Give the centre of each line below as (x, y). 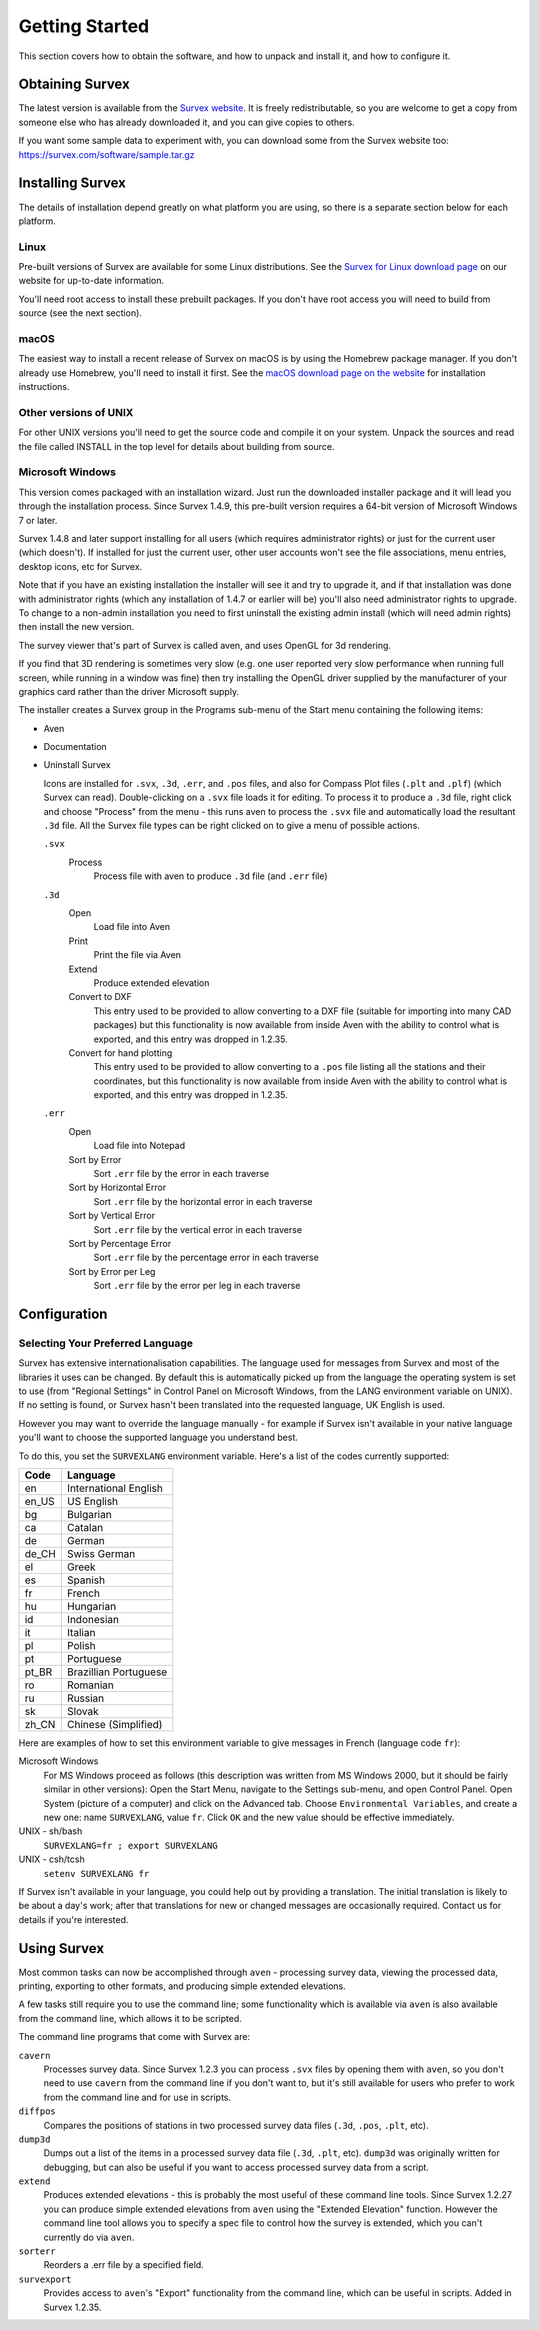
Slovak (82, 1712)
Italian (81, 1633)
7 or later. (38, 520)
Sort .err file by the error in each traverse (181, 1174)
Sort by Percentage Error (120, 1243)
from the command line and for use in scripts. (137, 2097)
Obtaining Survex (74, 84)
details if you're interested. (73, 1919)
